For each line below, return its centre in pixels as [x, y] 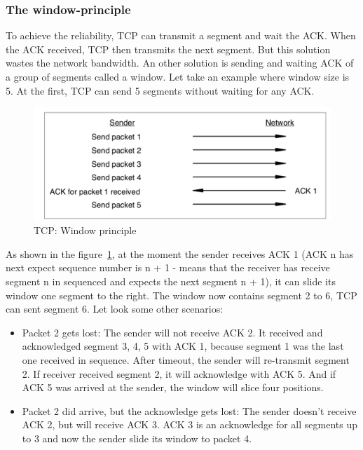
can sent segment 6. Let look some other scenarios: [115, 309]
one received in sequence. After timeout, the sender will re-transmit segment [186, 360]
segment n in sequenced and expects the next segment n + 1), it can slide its [171, 281]
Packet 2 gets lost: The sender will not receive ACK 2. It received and [172, 332]
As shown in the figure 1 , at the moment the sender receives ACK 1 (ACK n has [180, 253]
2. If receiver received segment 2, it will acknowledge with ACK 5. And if [179, 373]
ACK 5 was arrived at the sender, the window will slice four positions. [173, 387]
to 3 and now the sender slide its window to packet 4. [137, 438]
